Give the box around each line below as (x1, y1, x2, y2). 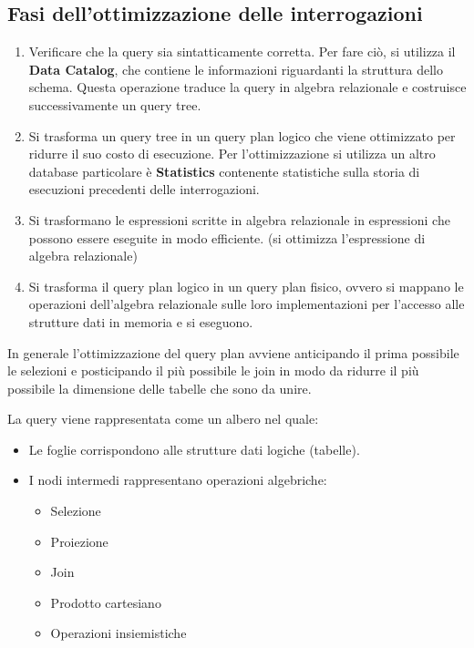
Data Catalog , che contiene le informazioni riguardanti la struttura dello (28, 59, 443, 78)
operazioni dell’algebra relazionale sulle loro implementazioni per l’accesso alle (28, 294, 465, 314)
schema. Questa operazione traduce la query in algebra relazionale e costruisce (28, 77, 467, 97)
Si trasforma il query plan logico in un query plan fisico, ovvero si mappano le (28, 276, 464, 295)
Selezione (50, 501, 101, 520)
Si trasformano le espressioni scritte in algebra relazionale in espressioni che (28, 210, 450, 229)
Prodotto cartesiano (50, 592, 161, 612)
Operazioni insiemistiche (50, 623, 187, 643)
